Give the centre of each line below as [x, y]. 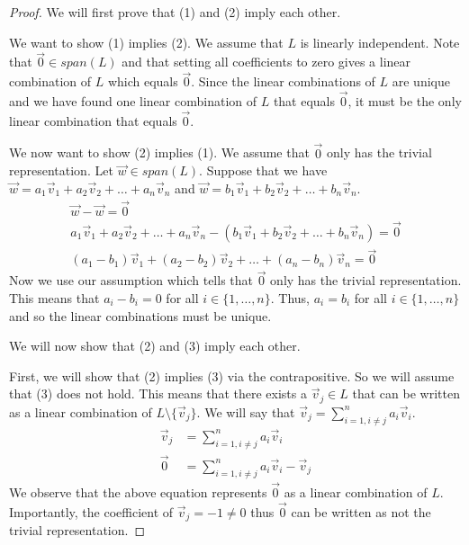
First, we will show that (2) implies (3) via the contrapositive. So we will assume [232, 375]
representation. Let [61, 170]
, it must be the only [405, 101]
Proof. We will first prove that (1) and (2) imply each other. [175, 12]
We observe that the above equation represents [138, 491]
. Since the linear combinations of [283, 81]
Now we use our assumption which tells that [131, 280]
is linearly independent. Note [380, 42]
